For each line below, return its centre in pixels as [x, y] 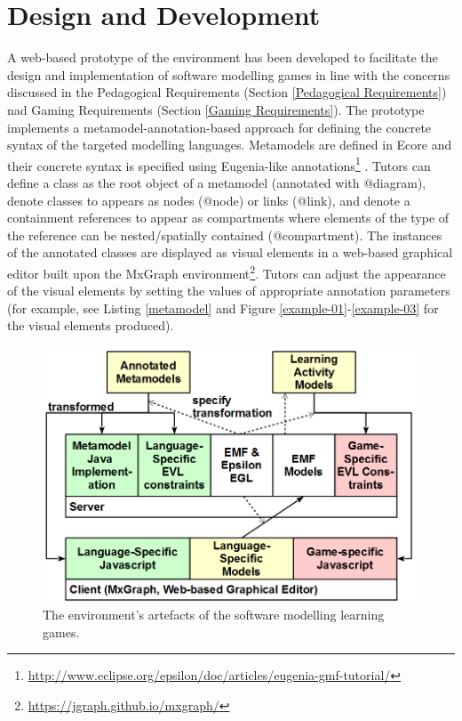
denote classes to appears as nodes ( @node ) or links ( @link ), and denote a [209, 200]
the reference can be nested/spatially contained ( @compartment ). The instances [225, 235]
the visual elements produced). [91, 325]
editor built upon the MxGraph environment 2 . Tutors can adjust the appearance [227, 271]
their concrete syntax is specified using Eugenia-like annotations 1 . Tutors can [219, 164]
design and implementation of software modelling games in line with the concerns [229, 74]
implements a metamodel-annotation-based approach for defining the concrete [219, 127]
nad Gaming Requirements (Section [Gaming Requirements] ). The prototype [216, 109]
